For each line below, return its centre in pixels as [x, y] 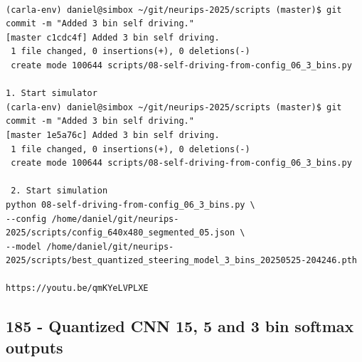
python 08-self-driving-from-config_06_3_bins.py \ [131, 204]
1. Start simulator [52, 94]
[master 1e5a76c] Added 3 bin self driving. [113, 135]
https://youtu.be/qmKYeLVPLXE [77, 288]
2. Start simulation [59, 191]
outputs [34, 347]
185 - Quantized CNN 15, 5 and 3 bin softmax [180, 326]
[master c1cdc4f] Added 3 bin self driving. [113, 37]
